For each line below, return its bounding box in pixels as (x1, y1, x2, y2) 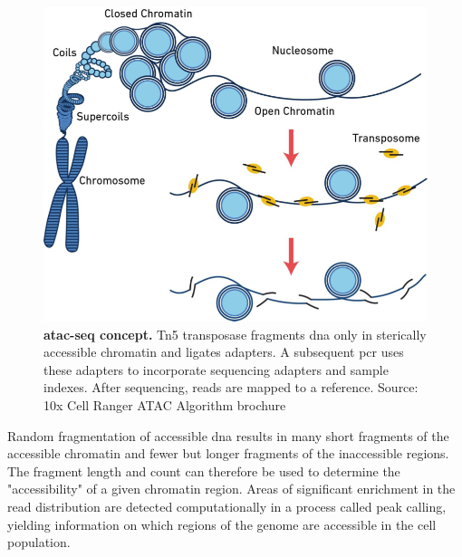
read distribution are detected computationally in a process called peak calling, (7, 496, 447, 515)
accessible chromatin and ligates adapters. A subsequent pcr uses (43, 342, 404, 361)
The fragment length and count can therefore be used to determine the (7, 461, 400, 480)
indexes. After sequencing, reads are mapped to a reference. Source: (43, 378, 419, 397)
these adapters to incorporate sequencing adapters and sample (43, 360, 389, 379)
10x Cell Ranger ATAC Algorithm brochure (43, 395, 286, 414)
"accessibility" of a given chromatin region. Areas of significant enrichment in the (7, 479, 456, 498)
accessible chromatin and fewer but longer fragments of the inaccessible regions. (7, 444, 449, 463)
